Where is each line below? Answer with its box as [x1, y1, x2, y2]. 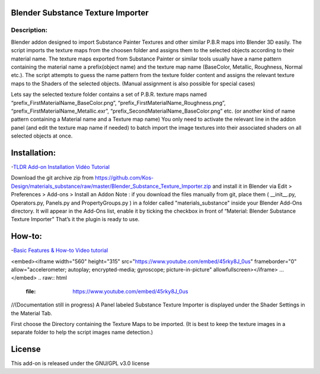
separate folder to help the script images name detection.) [11, 329, 153, 336]
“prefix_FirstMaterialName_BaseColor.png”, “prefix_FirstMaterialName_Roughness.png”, [11, 99, 226, 106]
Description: [11, 26, 47, 34]
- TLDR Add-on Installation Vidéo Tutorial [11, 163, 110, 170]
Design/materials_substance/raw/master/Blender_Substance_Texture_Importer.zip [11, 183, 212, 190]
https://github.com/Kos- [95, 174, 154, 181]
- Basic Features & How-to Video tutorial [11, 247, 108, 254]
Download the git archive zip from [11, 174, 94, 181]
